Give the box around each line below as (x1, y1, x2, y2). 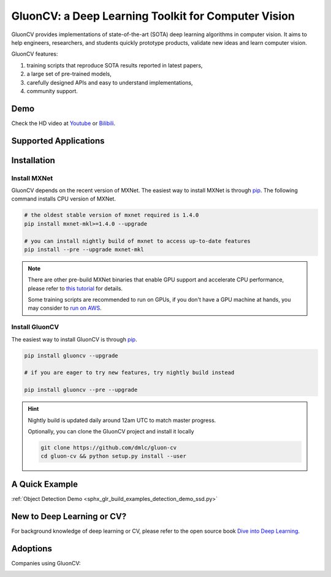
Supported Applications (11, 136, 105, 146)
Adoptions (11, 543, 52, 554)
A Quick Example (11, 479, 78, 489)
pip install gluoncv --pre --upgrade (24, 386, 138, 394)
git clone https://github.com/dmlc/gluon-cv (40, 444, 177, 451)
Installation (11, 155, 55, 166)
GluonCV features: (11, 50, 58, 58)
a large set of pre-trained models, (26, 71, 112, 78)
